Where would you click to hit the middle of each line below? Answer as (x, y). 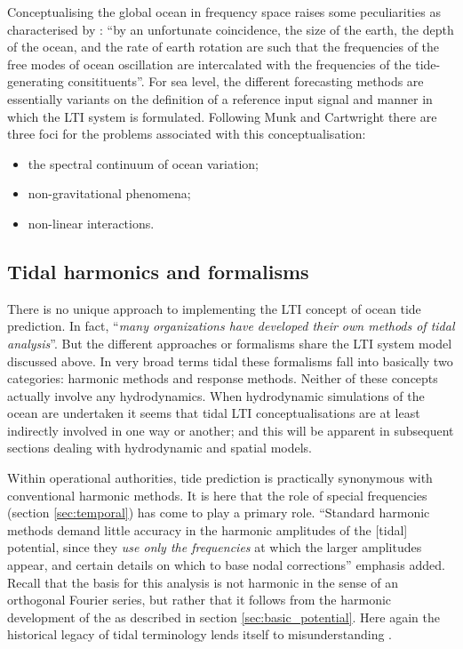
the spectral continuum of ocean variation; (143, 163)
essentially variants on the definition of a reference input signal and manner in (220, 98)
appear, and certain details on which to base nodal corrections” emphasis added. (226, 565)
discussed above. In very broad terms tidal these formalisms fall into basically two (230, 361)
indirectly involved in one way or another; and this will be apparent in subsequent (231, 430)
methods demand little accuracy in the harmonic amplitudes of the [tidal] (208, 529)
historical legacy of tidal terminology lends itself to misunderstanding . (200, 634)
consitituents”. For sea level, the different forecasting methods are (246, 81)
